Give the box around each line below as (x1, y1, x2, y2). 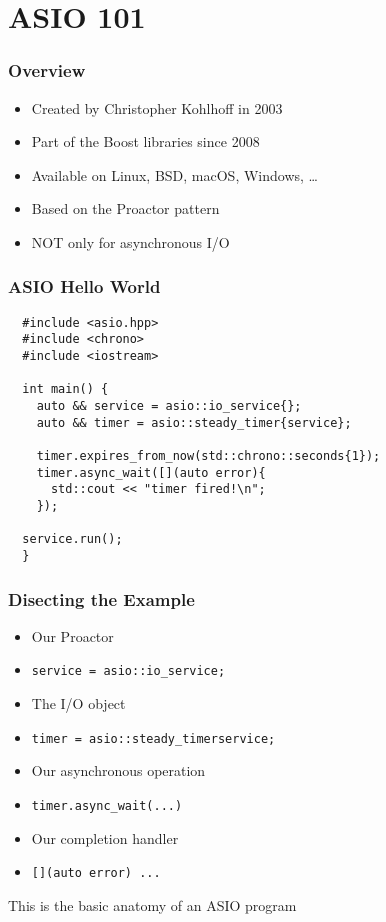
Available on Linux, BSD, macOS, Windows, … (31, 164, 318, 185)
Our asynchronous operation (31, 760, 206, 781)
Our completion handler (31, 827, 179, 848)
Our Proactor (31, 625, 114, 646)
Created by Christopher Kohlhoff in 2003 (31, 97, 283, 118)
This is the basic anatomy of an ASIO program (8, 894, 297, 915)
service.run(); (22, 532, 123, 547)
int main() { (22, 382, 109, 397)
